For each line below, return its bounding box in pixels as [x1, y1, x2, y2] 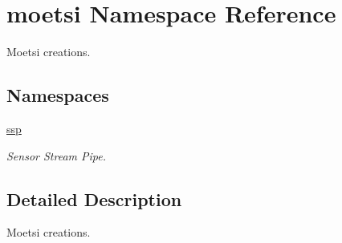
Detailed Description [6, 186, 182, 211]
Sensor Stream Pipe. [6, 147, 106, 164]
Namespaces [6, 83, 109, 107]
